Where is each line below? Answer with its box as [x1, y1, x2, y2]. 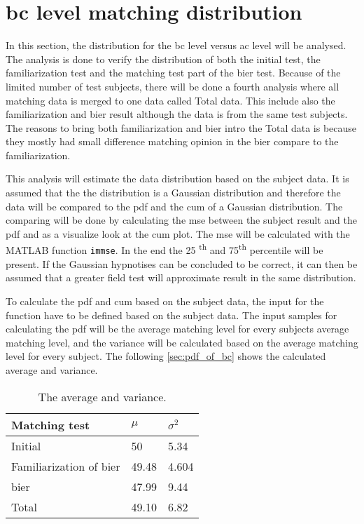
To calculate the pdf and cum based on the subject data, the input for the [6, 293, 324, 308]
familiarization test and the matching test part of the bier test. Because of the [6, 65, 341, 80]
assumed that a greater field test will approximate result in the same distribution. [6, 270, 356, 285]
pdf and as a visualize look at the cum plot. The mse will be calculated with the [6, 226, 350, 241]
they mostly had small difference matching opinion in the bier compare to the [6, 134, 339, 149]
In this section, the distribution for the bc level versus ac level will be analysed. [6, 38, 346, 53]
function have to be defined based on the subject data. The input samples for [6, 307, 337, 322]
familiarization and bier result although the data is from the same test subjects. [6, 107, 348, 121]
